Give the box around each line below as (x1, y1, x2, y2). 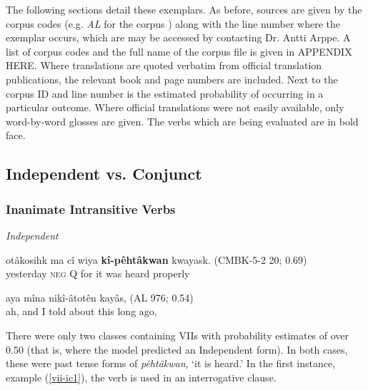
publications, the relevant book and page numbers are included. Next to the (6, 71, 338, 86)
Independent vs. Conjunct (6, 163, 202, 185)
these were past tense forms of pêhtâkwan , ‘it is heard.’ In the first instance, (6, 356, 336, 371)
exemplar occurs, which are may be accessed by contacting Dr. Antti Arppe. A (6, 30, 351, 45)
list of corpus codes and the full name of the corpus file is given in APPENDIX (6, 43, 352, 58)
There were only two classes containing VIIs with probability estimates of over (6, 327, 349, 342)
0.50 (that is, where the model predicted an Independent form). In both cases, (6, 342, 348, 356)
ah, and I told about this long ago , (6, 304, 157, 319)
